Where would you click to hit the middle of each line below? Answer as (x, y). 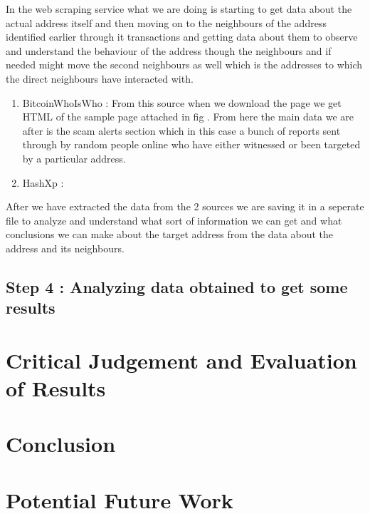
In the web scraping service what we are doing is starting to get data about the (179, 9)
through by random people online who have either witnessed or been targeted (191, 144)
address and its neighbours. (65, 248)
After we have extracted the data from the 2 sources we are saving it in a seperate (185, 206)
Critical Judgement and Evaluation (181, 360)
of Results (56, 388)
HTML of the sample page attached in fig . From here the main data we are (188, 117)
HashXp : (43, 182)
